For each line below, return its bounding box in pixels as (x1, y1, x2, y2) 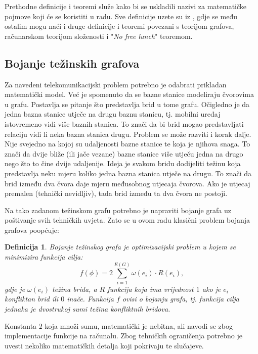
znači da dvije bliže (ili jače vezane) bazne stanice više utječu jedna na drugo (5, 148, 243, 159)
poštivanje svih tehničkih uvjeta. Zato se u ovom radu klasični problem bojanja (5, 215, 250, 225)
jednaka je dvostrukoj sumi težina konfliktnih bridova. (5, 303, 170, 314)
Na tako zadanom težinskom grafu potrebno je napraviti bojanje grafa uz (5, 205, 231, 215)
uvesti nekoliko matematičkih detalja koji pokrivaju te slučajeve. (5, 340, 204, 350)
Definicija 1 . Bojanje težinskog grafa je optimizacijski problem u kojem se (5, 241, 236, 252)
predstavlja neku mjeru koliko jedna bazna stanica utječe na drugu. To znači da (5, 168, 251, 178)
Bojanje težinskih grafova (5, 55, 140, 71)
